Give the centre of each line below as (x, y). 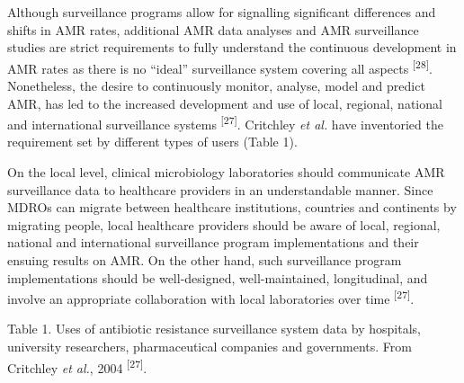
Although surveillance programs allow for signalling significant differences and (222, 12)
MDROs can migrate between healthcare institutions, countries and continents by (232, 207)
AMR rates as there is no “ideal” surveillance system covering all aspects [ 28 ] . (220, 67)
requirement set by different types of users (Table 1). (152, 142)
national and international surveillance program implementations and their (213, 242)
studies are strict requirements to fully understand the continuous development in (232, 47)
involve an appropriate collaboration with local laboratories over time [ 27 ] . (211, 297)
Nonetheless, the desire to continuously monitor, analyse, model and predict (216, 86)
